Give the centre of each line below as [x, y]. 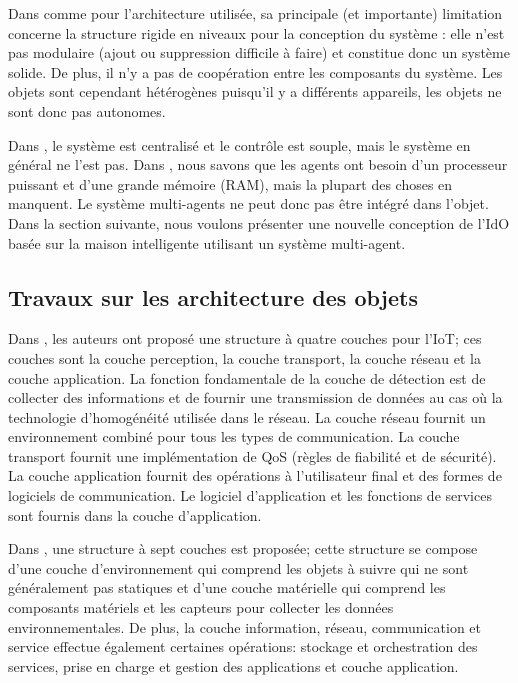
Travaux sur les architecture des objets [213, 296]
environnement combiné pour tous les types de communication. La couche [234, 436]
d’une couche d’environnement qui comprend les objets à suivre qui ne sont [238, 567]
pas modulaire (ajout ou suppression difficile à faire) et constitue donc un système [259, 52]
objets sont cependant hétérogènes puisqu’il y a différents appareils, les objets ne [255, 91]
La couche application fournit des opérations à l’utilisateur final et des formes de [255, 475]
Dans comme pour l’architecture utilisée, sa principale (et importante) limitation [255, 13]
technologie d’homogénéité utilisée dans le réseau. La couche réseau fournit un [247, 416]
